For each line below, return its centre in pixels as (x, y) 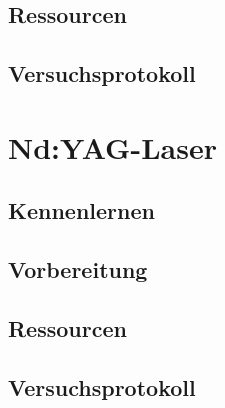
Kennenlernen (81, 210)
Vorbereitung (78, 269)
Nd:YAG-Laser (112, 146)
